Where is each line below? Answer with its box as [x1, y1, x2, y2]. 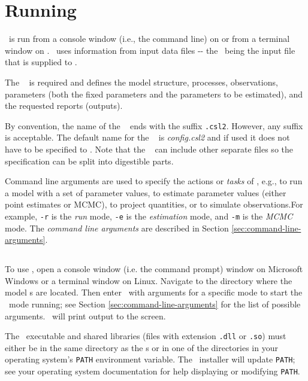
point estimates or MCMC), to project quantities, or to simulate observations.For [5, 198, 303, 211]
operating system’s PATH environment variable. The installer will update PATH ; [5, 353, 295, 365]
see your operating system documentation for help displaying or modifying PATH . [5, 365, 300, 377]
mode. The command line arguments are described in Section [5, 221, 229, 234]
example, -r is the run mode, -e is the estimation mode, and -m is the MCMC [5, 209, 293, 222]
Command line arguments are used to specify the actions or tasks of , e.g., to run [5, 175, 303, 187]
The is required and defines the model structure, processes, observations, [5, 75, 278, 88]
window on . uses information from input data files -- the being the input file [5, 44, 295, 56]
